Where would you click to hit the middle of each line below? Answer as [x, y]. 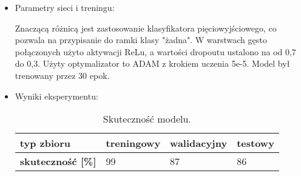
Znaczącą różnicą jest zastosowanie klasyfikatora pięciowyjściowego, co [146, 28]
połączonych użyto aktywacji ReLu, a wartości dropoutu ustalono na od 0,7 [155, 51]
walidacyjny [199, 143]
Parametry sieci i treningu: [65, 7]
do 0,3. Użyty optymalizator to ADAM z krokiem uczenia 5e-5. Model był [152, 63]
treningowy [133, 143]
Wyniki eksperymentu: [56, 96]
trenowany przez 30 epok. [62, 75]
